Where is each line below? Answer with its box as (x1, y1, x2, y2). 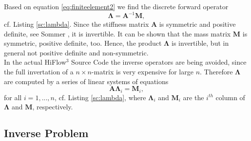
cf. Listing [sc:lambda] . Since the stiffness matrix (4, 19, 149, 29)
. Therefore (200, 67, 233, 77)
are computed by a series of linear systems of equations (4, 76, 169, 86)
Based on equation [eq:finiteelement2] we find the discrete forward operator (4, 1, 229, 11)
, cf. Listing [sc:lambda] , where (54, 92, 146, 102)
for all (4, 92, 22, 102)
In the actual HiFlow (4, 57, 66, 67)
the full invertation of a (4, 67, 74, 77)
